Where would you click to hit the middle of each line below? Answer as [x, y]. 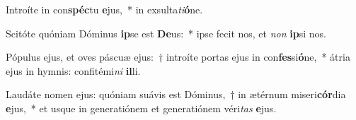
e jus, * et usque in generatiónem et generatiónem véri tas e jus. [141, 108]
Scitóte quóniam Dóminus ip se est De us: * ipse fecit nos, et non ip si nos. [166, 33]
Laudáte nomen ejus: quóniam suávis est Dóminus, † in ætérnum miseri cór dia [176, 94]
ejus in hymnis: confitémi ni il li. [73, 70]
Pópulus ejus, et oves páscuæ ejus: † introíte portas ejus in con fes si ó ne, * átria [178, 57]
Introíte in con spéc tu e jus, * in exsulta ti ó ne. [104, 9]
